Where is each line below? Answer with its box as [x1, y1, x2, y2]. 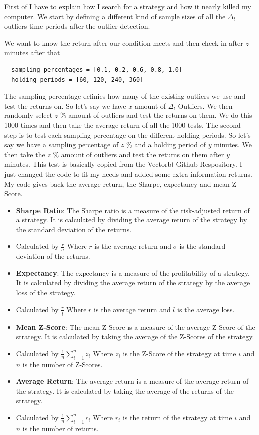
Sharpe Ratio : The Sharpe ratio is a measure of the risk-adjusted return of [16, 205, 250, 215]
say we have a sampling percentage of [4, 139, 119, 150]
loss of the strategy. [16, 287, 76, 298]
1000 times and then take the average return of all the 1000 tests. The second [4, 119, 241, 130]
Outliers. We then [178, 100, 233, 110]
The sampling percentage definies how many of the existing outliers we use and [4, 91, 246, 101]
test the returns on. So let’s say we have [4, 100, 126, 110]
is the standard [179, 241, 226, 251]
